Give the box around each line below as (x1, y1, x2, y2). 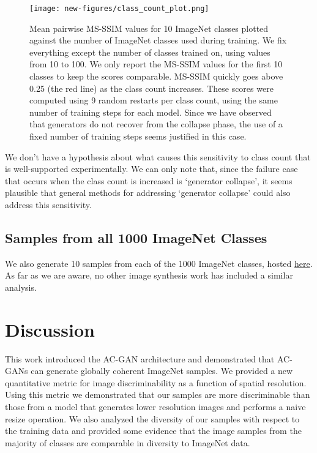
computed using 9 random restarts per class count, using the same (29, 94, 278, 107)
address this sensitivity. (5, 198, 92, 211)
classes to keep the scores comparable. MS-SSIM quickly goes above (29, 70, 283, 83)
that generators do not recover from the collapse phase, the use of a (29, 118, 283, 130)
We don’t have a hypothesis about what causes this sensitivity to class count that (5, 150, 311, 163)
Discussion (5, 316, 95, 342)
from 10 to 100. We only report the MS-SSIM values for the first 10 (29, 58, 283, 70)
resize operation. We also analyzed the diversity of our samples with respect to (5, 412, 300, 425)
